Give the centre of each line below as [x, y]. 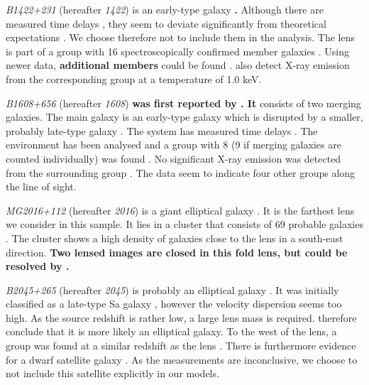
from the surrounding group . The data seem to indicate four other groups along [181, 172]
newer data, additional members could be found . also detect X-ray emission [178, 65]
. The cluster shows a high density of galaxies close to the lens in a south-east [175, 238]
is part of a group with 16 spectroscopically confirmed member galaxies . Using [177, 51]
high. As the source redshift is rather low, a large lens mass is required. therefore [181, 317]
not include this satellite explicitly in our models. [112, 373]
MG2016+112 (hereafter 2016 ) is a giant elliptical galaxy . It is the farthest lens [180, 210]
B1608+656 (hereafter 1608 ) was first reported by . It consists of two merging [183, 103]
